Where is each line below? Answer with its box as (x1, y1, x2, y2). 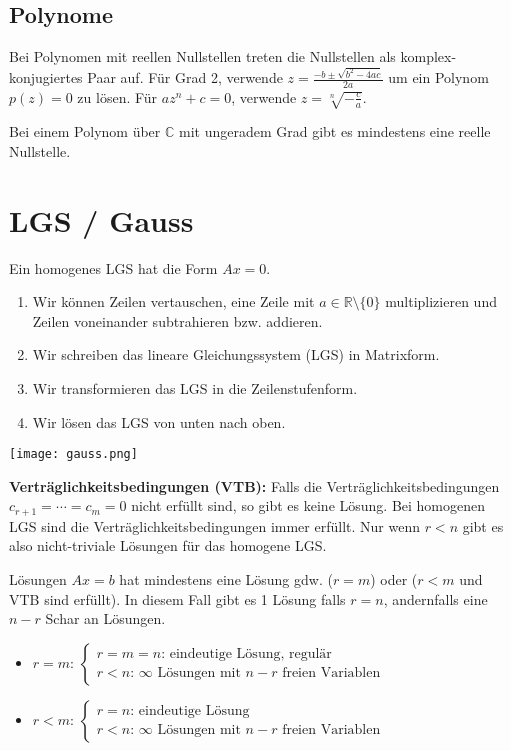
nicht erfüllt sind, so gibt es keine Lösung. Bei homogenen (131, 495, 486, 516)
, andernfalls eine (383, 588, 488, 609)
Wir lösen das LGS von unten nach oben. (32, 411, 286, 432)
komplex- (400, 46, 457, 67)
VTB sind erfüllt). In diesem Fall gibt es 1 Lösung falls (9, 588, 346, 609)
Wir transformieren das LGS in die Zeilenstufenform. (32, 377, 358, 398)
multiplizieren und (385, 291, 497, 312)
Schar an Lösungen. (45, 608, 166, 629)
